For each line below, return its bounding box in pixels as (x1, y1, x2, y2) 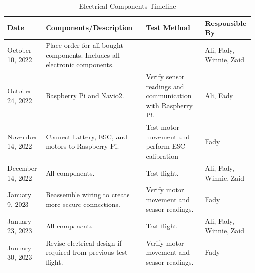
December (7, 162, 37, 173)
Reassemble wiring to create (46, 189, 130, 200)
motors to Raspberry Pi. (46, 141, 119, 151)
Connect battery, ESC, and (46, 131, 127, 141)
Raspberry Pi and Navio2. (46, 91, 124, 101)
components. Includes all (46, 49, 120, 60)
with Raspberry (146, 100, 193, 110)
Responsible (205, 18, 247, 28)
